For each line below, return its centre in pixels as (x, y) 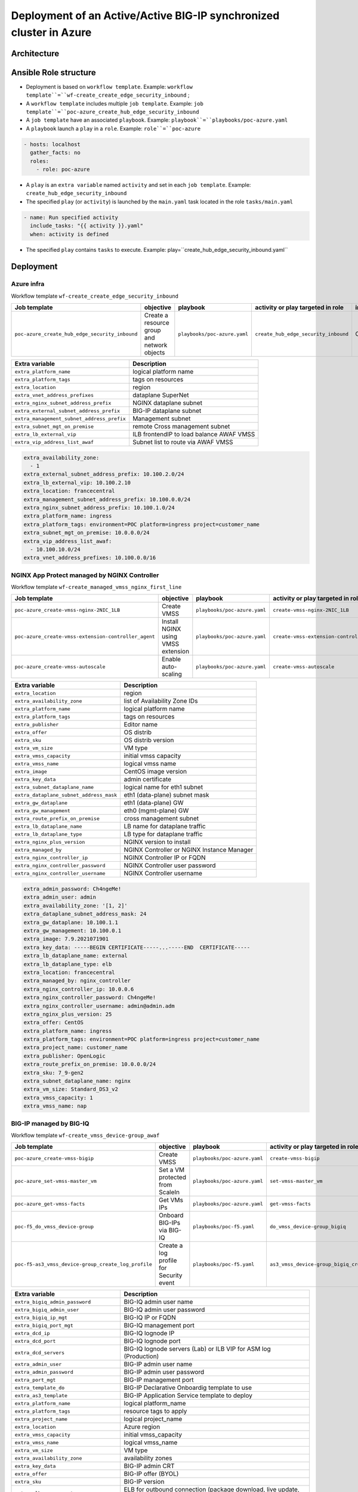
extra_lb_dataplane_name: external (75, 956)
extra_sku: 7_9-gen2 (53, 1072)
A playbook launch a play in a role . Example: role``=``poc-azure (113, 128)
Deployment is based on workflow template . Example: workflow (109, 87)
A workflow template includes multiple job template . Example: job (115, 103)
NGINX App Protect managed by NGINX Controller (85, 575)
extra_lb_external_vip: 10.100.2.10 (77, 483)
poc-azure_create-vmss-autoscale (60, 666)
